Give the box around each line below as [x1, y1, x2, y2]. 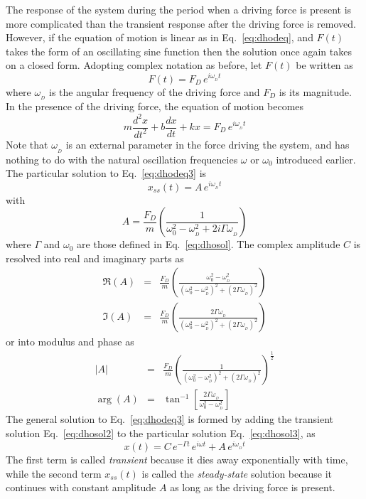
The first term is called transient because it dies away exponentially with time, [6, 452, 348, 467]
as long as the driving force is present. [170, 480, 335, 495]
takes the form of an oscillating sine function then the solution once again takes [6, 43, 352, 58]
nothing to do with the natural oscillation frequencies [6, 151, 238, 166]
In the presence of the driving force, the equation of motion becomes [6, 99, 304, 114]
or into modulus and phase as [6, 334, 134, 349]
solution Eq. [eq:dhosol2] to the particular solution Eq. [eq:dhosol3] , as [6, 426, 316, 441]
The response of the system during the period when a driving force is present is [6, 2, 352, 16]
